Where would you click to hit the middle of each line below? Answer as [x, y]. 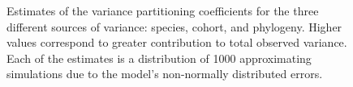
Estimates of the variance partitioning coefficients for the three [163, 10]
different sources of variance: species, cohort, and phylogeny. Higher [174, 26]
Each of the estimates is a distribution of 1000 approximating [159, 58]
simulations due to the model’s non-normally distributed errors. [165, 74]
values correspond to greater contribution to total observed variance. [177, 42]
